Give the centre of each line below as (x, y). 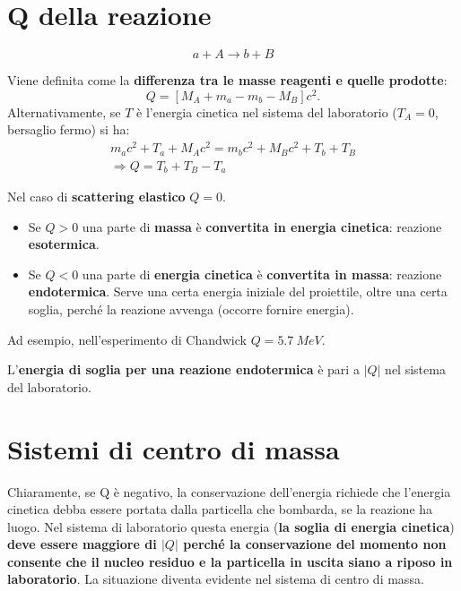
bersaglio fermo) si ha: (69, 129)
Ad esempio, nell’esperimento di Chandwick (127, 339)
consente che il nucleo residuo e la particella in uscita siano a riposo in (230, 561)
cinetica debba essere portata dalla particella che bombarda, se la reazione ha (220, 509)
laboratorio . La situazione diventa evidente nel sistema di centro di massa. (216, 579)
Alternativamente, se (64, 111)
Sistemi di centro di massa (174, 448)
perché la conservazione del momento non (315, 544)
